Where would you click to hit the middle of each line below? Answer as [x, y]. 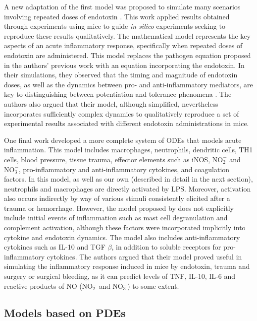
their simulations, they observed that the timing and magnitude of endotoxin [121, 75]
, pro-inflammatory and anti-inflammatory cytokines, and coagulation [124, 169]
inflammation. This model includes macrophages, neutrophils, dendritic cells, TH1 [128, 150]
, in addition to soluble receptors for [166, 247]
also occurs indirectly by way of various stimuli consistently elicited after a [117, 198]
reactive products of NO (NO [49, 286]
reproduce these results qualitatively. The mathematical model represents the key [127, 35]
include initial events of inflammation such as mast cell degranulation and [116, 218]
